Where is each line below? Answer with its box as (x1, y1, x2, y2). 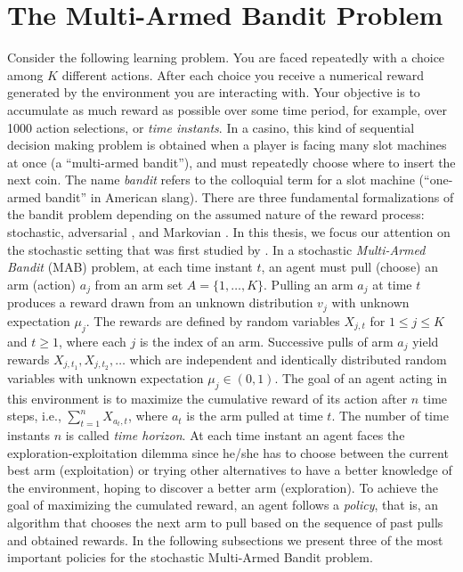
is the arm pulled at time (186, 406, 323, 425)
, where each (58, 331, 126, 350)
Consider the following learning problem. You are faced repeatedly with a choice (7, 48, 445, 67)
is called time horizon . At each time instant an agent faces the (65, 426, 405, 445)
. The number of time (331, 406, 449, 425)
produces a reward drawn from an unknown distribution (7, 293, 313, 312)
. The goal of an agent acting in (274, 368, 448, 387)
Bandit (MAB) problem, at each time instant (7, 257, 253, 276)
